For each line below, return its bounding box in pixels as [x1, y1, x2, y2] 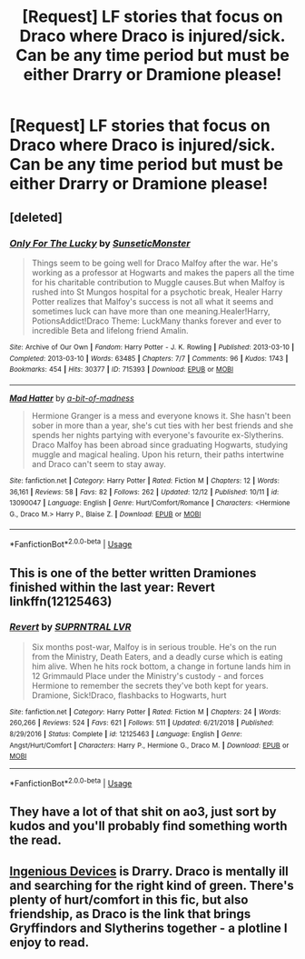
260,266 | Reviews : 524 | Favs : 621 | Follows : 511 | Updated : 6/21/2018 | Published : [9, 718, 274, 728]
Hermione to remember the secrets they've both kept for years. [31, 680, 270, 691]
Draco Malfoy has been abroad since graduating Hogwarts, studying [31, 439, 289, 450]
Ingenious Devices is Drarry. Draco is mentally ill [9, 864, 289, 879]
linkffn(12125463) [9, 594, 113, 609]
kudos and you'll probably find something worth [9, 818, 288, 834]
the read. [9, 833, 62, 848]
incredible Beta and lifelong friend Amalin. [31, 325, 189, 335]
